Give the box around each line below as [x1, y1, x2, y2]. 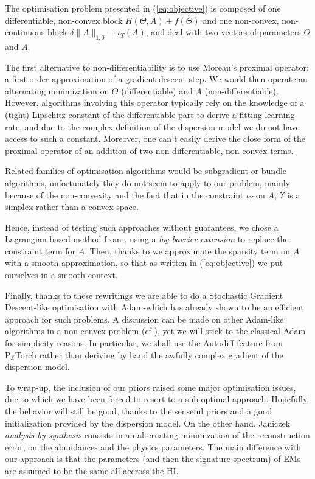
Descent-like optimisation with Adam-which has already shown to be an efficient [5, 301, 304, 313]
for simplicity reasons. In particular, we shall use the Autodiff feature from [5, 337, 283, 349]
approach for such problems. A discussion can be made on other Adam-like [5, 312, 284, 325]
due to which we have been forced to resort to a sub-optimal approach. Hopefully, [5, 393, 310, 405]
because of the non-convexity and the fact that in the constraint [5, 188, 244, 201]
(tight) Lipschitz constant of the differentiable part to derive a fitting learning [5, 108, 295, 121]
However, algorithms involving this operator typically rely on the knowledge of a [5, 96, 305, 109]
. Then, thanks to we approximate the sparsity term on [85, 244, 291, 257]
